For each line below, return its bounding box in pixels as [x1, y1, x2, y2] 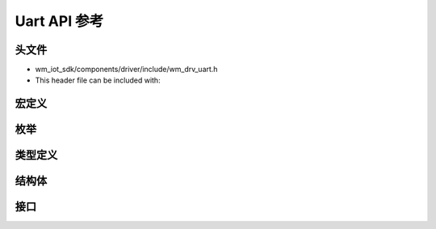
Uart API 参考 [15, 12, 104, 30]
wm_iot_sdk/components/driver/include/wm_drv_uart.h [35, 65, 218, 74]
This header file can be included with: [35, 75, 161, 85]
